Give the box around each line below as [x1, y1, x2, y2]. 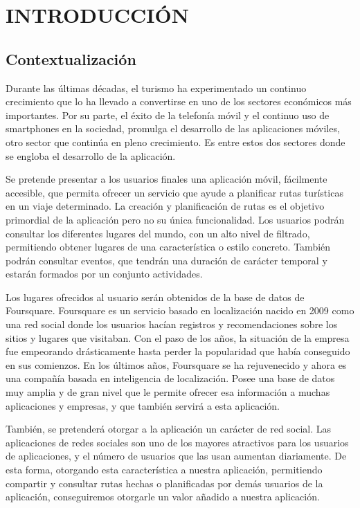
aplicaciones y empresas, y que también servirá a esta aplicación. [6, 398, 280, 412]
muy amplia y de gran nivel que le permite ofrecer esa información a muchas [6, 385, 330, 399]
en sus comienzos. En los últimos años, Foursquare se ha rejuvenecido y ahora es [6, 357, 347, 372]
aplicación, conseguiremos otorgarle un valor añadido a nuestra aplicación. [6, 489, 320, 504]
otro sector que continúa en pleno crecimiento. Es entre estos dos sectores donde [6, 134, 345, 149]
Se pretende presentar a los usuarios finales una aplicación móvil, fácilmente [6, 172, 327, 186]
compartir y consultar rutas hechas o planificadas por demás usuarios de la [6, 475, 323, 490]
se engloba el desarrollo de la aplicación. [6, 148, 176, 163]
